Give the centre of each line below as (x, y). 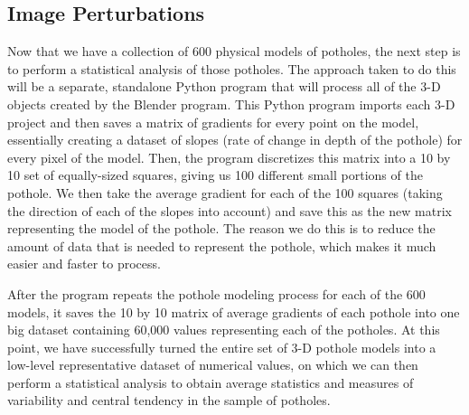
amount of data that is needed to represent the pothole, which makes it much (222, 245)
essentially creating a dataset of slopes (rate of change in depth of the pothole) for (235, 140)
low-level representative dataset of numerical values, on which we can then (213, 365)
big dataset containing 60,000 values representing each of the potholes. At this (224, 330)
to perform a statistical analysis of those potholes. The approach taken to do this (232, 68)
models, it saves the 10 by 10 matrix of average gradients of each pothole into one (234, 311)
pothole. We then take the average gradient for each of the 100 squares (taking (225, 192)
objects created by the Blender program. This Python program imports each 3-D (231, 104)
